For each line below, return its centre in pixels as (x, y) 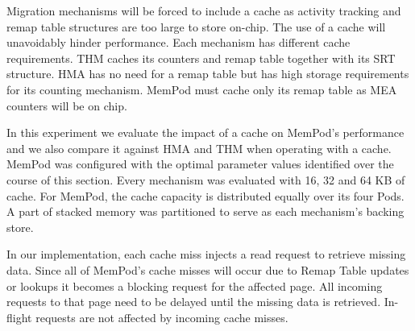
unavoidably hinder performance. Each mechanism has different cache (178, 42)
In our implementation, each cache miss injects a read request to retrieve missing (206, 254)
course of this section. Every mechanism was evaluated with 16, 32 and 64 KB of (206, 179)
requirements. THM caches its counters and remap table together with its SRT (201, 58)
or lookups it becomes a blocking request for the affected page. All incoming (195, 285)
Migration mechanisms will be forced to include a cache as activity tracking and (204, 10)
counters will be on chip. (67, 105)
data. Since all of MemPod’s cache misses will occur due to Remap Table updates (208, 269)
